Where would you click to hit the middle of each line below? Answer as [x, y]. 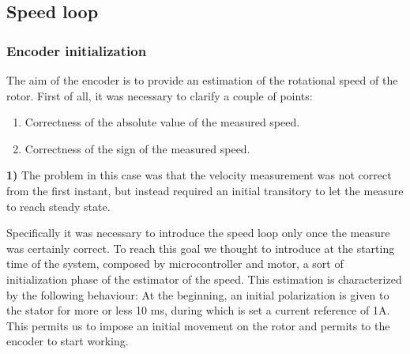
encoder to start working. [68, 341]
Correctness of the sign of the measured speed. [137, 148]
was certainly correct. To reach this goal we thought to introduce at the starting [201, 248]
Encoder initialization [77, 50]
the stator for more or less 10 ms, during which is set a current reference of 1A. [198, 310]
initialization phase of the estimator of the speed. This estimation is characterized [204, 279]
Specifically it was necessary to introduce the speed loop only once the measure [198, 233]
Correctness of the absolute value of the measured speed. [162, 122]
